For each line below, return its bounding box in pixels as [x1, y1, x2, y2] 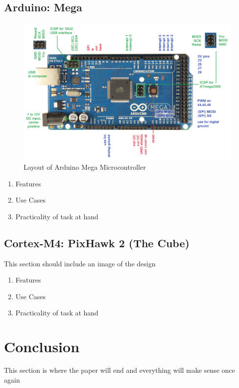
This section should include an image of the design [4, 258, 156, 268]
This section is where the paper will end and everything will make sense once [4, 365, 235, 375]
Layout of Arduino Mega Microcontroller [24, 162, 146, 172]
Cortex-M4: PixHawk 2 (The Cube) [4, 235, 190, 250]
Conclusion [4, 336, 80, 357]
